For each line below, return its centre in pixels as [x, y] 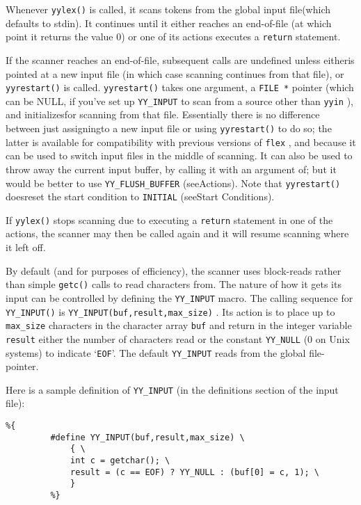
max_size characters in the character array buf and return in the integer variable [179, 325]
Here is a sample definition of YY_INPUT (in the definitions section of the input [172, 389]
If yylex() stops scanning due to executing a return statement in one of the [169, 219]
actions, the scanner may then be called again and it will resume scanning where [177, 233]
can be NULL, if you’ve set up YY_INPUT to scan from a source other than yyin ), [180, 101]
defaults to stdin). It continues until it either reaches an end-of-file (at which [169, 23]
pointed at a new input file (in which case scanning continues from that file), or [175, 73]
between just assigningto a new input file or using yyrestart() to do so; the [169, 128]
